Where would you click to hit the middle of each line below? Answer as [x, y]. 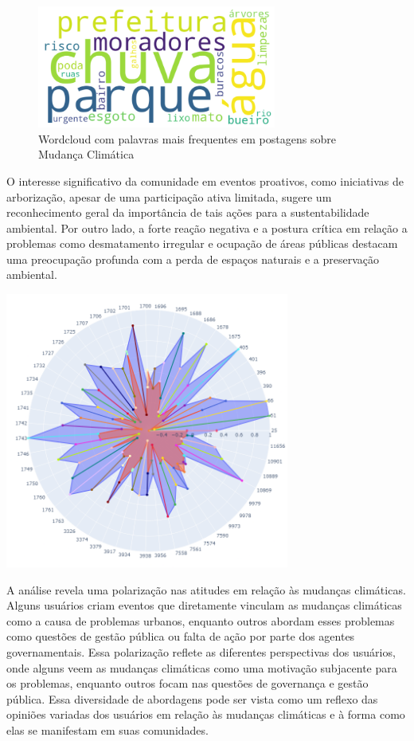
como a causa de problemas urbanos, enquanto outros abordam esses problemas [201, 620]
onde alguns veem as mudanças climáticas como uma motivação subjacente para [202, 667]
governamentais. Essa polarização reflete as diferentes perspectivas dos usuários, [201, 652]
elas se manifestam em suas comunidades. [107, 730]
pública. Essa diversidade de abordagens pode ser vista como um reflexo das [192, 698]
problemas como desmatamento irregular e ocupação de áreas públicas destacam [202, 243]
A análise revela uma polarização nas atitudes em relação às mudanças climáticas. [206, 589]
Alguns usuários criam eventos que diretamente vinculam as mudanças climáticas [204, 605]
